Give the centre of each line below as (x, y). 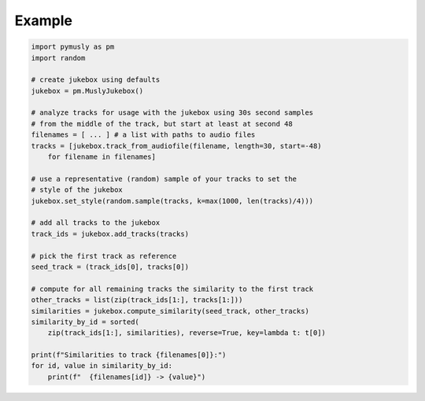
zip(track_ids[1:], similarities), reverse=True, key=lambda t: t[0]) (187, 333)
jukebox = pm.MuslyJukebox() (87, 91)
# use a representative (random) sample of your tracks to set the (164, 178)
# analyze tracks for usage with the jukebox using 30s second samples (172, 113)
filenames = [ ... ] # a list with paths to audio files (143, 135)
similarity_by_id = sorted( (85, 322)
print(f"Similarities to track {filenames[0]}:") (129, 355)
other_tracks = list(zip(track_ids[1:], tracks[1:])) (137, 300)
